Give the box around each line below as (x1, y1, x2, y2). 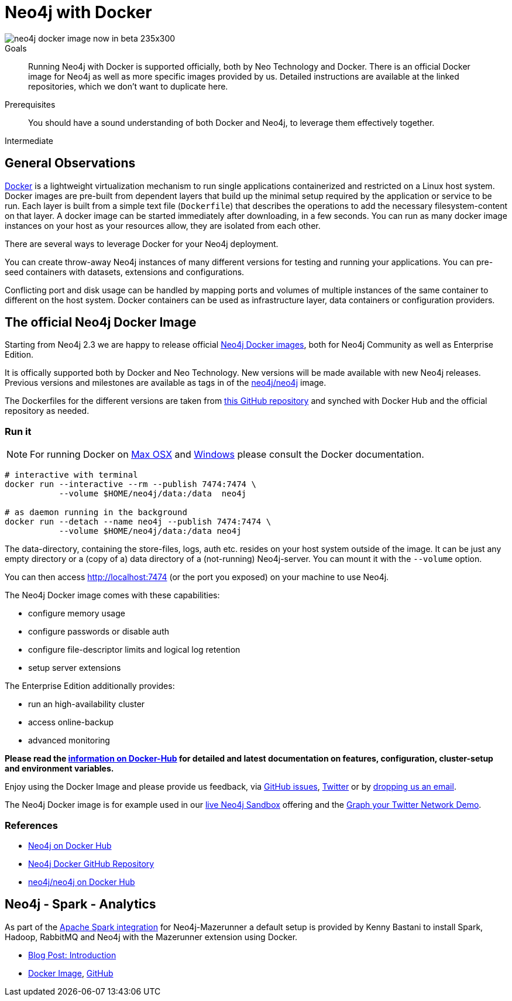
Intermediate (5, 135, 53, 146)
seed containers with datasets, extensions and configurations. (5, 266, 245, 277)
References (5, 819, 58, 831)
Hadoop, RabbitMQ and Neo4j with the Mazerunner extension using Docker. (5, 931, 298, 942)
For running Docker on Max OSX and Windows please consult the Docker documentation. (30, 448, 424, 461)
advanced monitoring (28, 735, 110, 746)
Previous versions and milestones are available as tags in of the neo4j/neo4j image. (5, 378, 327, 388)
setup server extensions (28, 663, 121, 673)
